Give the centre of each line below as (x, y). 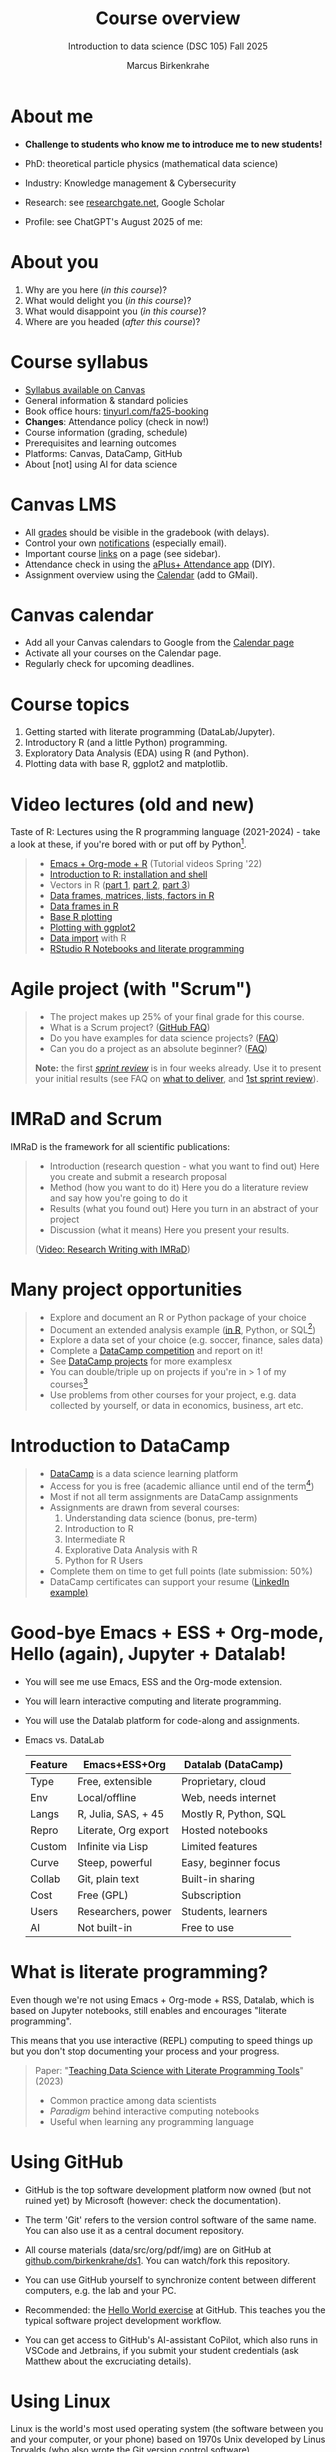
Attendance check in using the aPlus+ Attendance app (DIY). (150, 564)
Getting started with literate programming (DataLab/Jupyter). (150, 732)
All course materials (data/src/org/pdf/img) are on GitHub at (148, 2249)
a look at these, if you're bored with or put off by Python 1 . (128, 843)
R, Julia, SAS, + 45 (121, 1814)
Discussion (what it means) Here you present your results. (169, 1229)
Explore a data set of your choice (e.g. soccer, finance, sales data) (186, 1340)
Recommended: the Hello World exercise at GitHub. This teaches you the (175, 2309)
